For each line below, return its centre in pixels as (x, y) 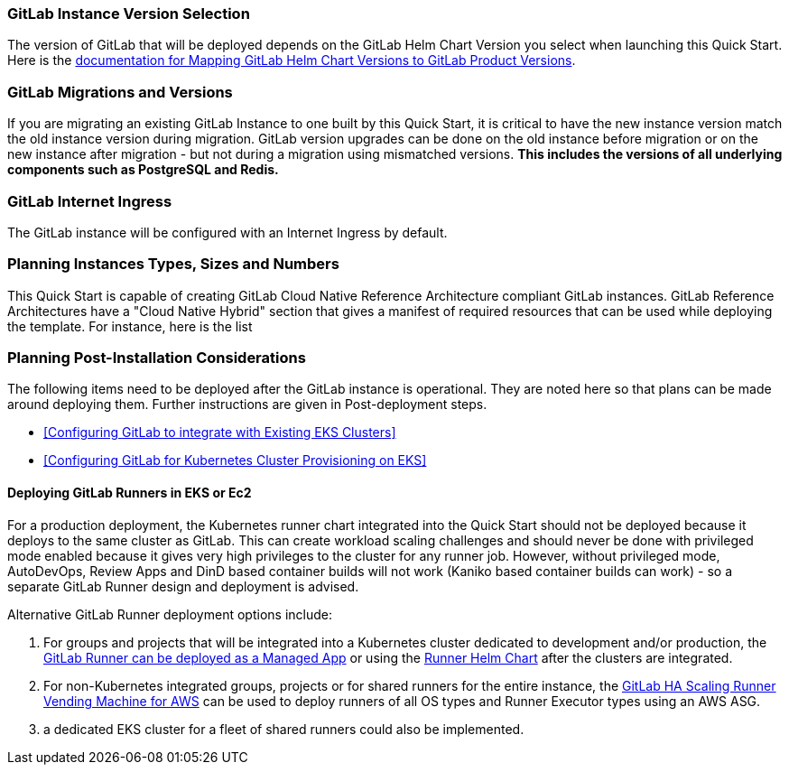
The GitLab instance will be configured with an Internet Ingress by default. (227, 232)
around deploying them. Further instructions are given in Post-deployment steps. (247, 405)
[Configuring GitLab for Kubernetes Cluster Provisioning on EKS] (235, 460)
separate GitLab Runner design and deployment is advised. (183, 586)
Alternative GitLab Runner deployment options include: (170, 614)
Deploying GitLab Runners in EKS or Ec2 (130, 492)
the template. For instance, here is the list (130, 326)
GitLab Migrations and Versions (120, 92)
